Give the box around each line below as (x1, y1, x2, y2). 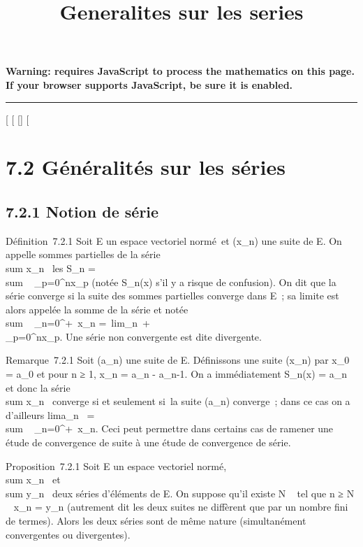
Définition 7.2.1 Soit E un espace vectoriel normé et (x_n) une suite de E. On (6, 233, 342, 248)
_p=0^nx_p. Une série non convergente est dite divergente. (6, 329, 262, 343)
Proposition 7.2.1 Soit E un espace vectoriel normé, (6, 458, 227, 473)
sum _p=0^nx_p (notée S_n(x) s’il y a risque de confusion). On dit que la (6, 274, 336, 289)
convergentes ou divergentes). (6, 527, 131, 541)
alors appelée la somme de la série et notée (6, 301, 188, 316)
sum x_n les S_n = (6, 260, 96, 275)
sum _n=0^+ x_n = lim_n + (6, 315, 150, 330)
